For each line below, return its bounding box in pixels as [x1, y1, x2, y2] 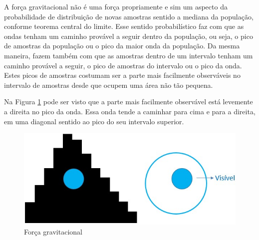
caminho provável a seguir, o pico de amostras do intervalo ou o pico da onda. [4, 60, 242, 70]
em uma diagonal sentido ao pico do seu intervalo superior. [4, 116, 184, 126]
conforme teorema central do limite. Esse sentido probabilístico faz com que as [4, 21, 244, 31]
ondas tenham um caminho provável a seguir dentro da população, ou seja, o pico [4, 30, 253, 41]
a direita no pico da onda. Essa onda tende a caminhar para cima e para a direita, [4, 106, 256, 116]
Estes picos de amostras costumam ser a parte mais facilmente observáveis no [4, 70, 241, 80]
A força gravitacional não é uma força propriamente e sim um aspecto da [4, 1, 228, 11]
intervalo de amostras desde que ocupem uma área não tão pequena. [4, 79, 213, 90]
